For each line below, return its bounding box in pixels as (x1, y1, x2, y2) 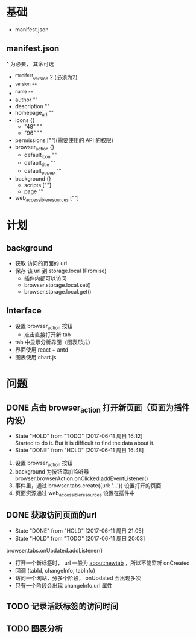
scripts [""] (24, 181, 52, 188)
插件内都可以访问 (24, 275, 67, 282)
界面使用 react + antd (14, 345, 68, 353)
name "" (14, 88, 34, 97)
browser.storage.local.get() (24, 288, 92, 295)
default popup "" (24, 167, 62, 176)
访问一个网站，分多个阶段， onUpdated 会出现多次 (14, 574, 141, 582)
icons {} (14, 117, 35, 124)
